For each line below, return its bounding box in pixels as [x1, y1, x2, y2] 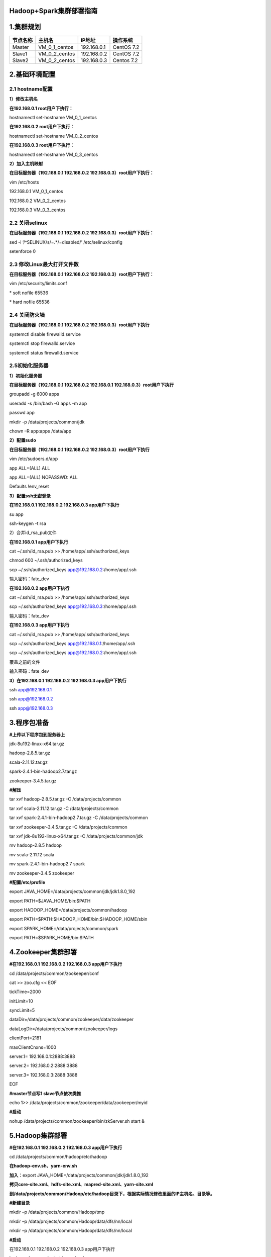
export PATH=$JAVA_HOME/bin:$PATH [9, 897, 91, 904]
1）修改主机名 [9, 96, 38, 102]
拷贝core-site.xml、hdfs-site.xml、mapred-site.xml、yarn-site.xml [9, 1182, 153, 1188]
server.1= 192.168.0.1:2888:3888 [9, 1053, 75, 1059]
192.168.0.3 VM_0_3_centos [9, 207, 66, 213]
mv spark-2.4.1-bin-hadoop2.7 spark [9, 861, 85, 867]
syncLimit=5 [9, 1007, 35, 1013]
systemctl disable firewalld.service [9, 331, 81, 337]
